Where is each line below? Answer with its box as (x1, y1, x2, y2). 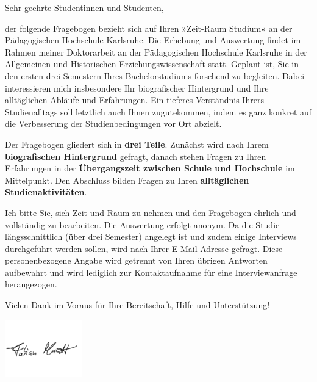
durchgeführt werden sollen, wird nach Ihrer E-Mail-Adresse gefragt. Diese (5, 242, 283, 254)
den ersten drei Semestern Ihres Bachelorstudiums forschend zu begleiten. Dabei (5, 69, 305, 82)
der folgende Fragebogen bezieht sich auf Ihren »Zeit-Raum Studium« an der (5, 21, 293, 34)
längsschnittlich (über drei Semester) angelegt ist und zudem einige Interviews (5, 230, 297, 243)
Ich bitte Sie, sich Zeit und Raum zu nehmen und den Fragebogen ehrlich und (5, 206, 296, 218)
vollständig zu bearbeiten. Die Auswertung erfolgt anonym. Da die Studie (5, 218, 280, 231)
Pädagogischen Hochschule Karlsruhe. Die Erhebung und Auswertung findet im (5, 34, 301, 46)
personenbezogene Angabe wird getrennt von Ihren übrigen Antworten (5, 254, 268, 267)
